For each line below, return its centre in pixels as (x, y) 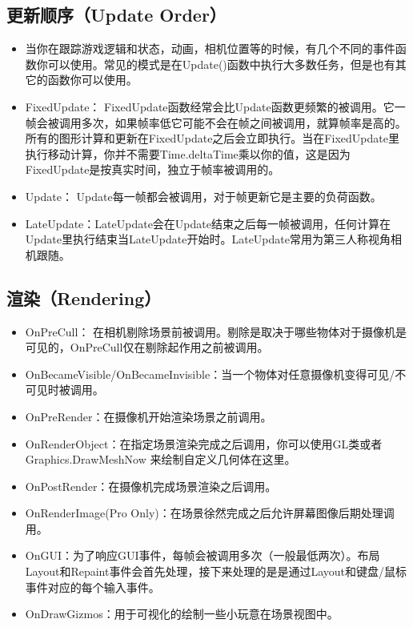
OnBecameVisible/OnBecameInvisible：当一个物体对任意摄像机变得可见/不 (216, 374)
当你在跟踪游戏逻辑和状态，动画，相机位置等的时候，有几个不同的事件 (210, 48)
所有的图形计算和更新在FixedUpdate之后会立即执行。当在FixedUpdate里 (212, 138)
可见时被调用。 (64, 390)
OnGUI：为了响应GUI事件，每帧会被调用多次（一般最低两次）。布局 (202, 555)
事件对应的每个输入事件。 (92, 587)
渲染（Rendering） (84, 297)
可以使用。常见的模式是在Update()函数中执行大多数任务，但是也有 (221, 64)
